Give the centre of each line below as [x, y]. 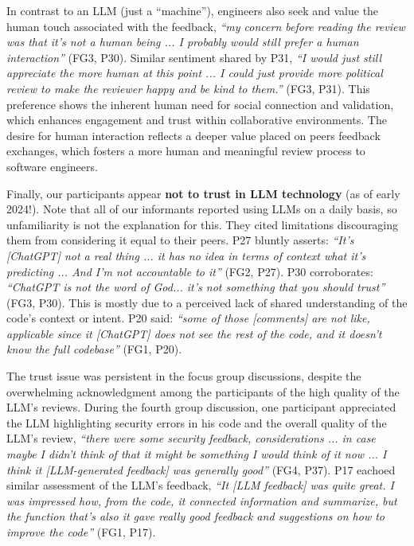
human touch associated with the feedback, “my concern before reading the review [206, 26]
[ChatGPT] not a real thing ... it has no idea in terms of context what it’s [186, 255]
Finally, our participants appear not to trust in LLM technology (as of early [203, 193]
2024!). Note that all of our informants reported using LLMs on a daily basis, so [202, 209]
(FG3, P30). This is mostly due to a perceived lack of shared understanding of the [207, 302]
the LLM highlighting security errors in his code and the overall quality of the [197, 422]
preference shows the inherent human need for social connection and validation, [200, 104]
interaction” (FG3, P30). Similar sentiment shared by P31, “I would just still [194, 57]
